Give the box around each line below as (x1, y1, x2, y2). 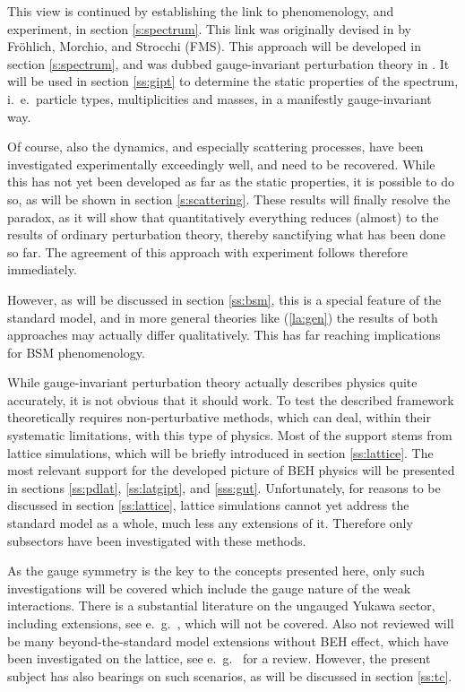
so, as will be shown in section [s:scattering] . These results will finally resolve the (7, 189, 451, 208)
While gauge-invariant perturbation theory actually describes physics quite (7, 373, 418, 392)
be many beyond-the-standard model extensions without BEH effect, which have (7, 631, 449, 650)
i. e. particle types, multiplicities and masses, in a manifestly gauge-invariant (7, 89, 432, 108)
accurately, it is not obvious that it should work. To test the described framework (7, 390, 454, 409)
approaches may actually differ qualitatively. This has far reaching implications (7, 325, 441, 344)
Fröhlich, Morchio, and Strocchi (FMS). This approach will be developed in (7, 37, 421, 56)
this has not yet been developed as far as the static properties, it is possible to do (7, 172, 454, 191)
